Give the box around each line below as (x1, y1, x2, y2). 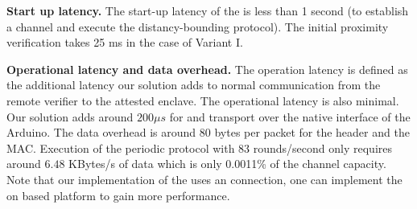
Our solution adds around (6, 108, 134, 125)
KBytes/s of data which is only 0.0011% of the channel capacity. (68, 155, 386, 172)
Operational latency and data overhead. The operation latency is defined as (6, 60, 408, 77)
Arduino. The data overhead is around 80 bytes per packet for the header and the (6, 124, 410, 141)
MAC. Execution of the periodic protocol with (6, 139, 235, 156)
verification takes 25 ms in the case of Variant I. (6, 34, 243, 51)
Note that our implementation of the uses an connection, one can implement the (6, 170, 403, 187)
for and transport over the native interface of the (169, 108, 411, 125)
